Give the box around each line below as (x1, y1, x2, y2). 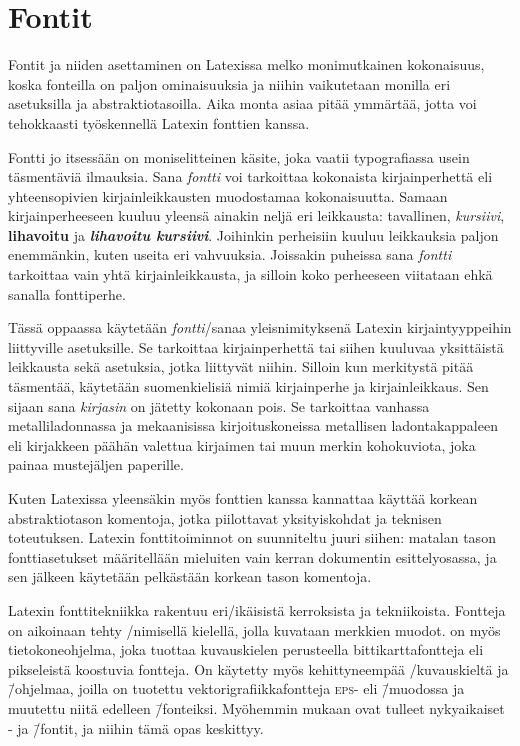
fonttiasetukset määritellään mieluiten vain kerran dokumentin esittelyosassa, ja (8, 546, 497, 567)
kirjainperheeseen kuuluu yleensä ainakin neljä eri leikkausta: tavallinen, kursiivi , (8, 205, 505, 226)
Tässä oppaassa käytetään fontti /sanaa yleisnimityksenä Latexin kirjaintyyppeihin (8, 317, 512, 338)
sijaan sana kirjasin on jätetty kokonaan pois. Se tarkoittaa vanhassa (8, 395, 430, 416)
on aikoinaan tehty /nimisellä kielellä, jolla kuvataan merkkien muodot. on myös (8, 619, 501, 640)
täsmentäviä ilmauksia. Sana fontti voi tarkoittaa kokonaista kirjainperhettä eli (8, 166, 493, 187)
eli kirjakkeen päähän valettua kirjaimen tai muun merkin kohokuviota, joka (8, 434, 476, 455)
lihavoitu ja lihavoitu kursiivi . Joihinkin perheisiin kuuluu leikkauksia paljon (8, 224, 499, 245)
